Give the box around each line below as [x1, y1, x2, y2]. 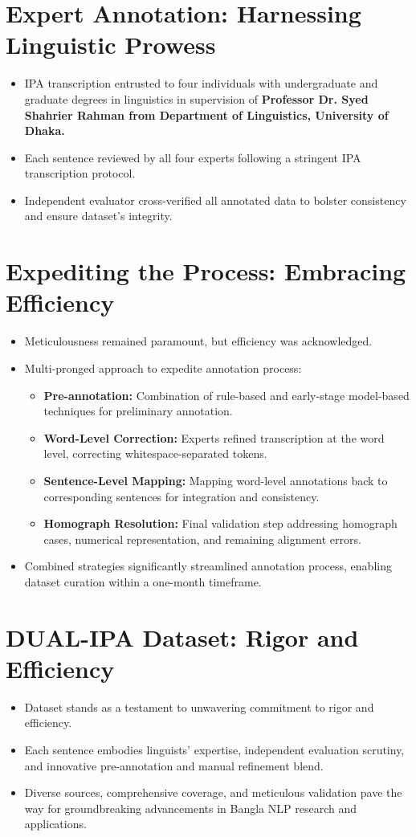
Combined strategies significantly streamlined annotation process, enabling [24, 557, 392, 574]
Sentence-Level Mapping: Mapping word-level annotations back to [43, 472, 388, 488]
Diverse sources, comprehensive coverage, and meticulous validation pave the [24, 784, 402, 801]
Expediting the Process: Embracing [6, 255, 406, 288]
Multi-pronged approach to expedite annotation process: [24, 359, 302, 376]
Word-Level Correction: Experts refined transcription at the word [43, 429, 385, 446]
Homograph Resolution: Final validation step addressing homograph [43, 515, 398, 532]
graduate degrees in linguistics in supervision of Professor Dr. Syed [24, 90, 369, 107]
